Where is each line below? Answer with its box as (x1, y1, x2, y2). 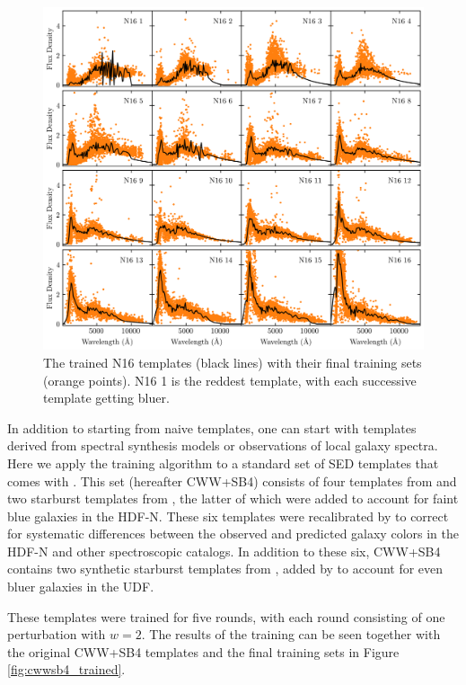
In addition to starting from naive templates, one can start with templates (7, 418, 417, 437)
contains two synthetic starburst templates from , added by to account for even (7, 559, 444, 578)
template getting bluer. (43, 388, 170, 407)
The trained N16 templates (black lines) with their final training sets (43, 352, 422, 371)
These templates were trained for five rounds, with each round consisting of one (7, 607, 445, 626)
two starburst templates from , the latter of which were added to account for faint (7, 489, 459, 508)
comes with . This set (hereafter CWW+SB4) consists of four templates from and (7, 471, 457, 490)
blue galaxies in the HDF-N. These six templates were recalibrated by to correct (7, 506, 449, 525)
